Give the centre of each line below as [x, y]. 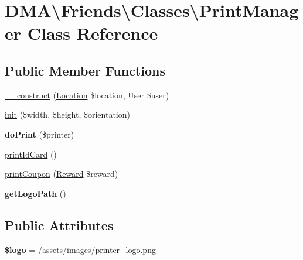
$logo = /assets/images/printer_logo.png [80, 249]
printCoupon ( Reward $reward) [62, 174]
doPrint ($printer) [40, 134]
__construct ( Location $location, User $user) [87, 95]
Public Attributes [59, 225]
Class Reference [93, 33]
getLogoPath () [35, 193]
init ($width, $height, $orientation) [67, 114]
